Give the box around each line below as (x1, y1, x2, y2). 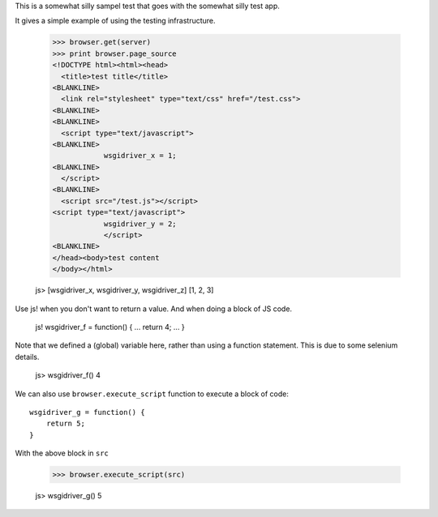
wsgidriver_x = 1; (103, 151, 178, 160)
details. (15, 352, 40, 361)
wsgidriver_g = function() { (29, 408, 145, 417)
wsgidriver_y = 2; (103, 219, 178, 229)
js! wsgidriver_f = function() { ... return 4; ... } (35, 322, 186, 331)
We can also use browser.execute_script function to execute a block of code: (15, 389, 290, 399)
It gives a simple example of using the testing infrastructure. (15, 16, 216, 26)
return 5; (45, 419, 85, 429)
